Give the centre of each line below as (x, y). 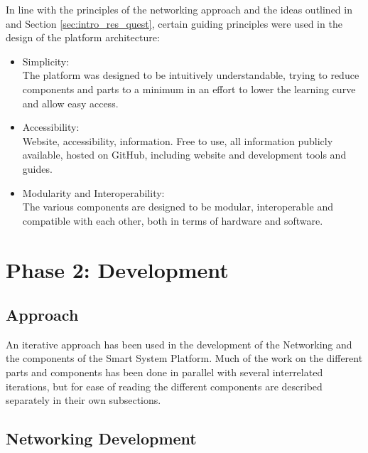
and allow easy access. (70, 103)
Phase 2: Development (117, 269)
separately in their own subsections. (83, 400)
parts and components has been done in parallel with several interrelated (164, 372)
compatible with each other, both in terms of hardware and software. (173, 220)
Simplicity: (46, 61)
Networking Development (101, 438)
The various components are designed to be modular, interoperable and (178, 207)
